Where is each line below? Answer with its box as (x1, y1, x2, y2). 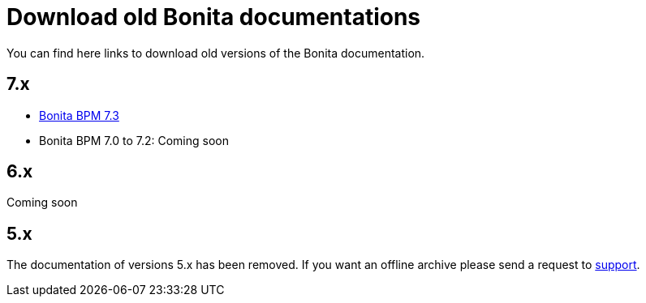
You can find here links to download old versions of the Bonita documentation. (6, 45, 425, 60)
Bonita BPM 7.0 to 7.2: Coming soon (39, 133, 229, 147)
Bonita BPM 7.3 (39, 108, 119, 122)
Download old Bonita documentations (6, 3, 421, 31)
